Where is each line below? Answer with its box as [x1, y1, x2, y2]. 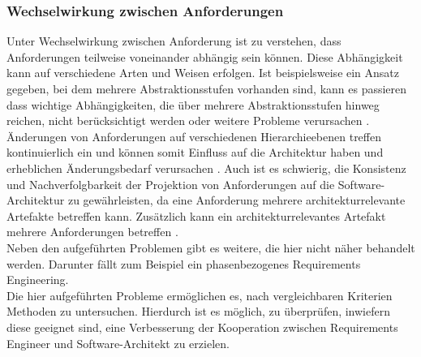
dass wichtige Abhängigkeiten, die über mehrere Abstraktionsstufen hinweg [6, 96, 380, 113]
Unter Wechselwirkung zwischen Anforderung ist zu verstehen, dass [6, 32, 342, 49]
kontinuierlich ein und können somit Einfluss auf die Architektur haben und [6, 144, 384, 161]
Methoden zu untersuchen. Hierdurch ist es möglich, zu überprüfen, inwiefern [6, 303, 391, 320]
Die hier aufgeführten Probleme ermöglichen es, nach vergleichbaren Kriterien [6, 286, 393, 303]
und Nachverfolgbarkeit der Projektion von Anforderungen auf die [6, 175, 335, 192]
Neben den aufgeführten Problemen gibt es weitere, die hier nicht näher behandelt [6, 239, 415, 256]
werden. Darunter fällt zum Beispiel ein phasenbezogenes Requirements [6, 255, 361, 272]
